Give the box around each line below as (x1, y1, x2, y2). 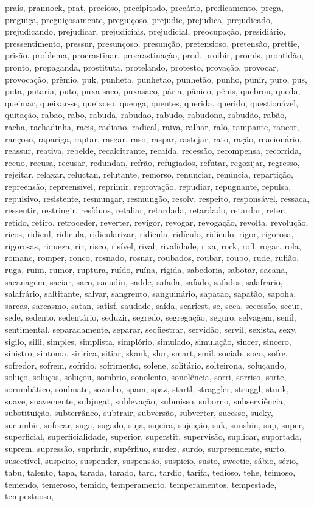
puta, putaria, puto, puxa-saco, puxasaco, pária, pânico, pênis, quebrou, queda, (5, 85, 301, 97)
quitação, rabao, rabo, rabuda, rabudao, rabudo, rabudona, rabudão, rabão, (5, 108, 287, 121)
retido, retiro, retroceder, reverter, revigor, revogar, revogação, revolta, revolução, (5, 215, 309, 228)
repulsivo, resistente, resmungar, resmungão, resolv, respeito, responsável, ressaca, (5, 192, 310, 204)
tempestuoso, (5, 490, 54, 502)
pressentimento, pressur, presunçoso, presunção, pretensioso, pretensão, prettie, (5, 36, 300, 49)
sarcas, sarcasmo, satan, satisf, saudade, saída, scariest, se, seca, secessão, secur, (5, 299, 302, 311)
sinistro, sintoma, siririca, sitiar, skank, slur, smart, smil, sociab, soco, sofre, (5, 347, 288, 359)
